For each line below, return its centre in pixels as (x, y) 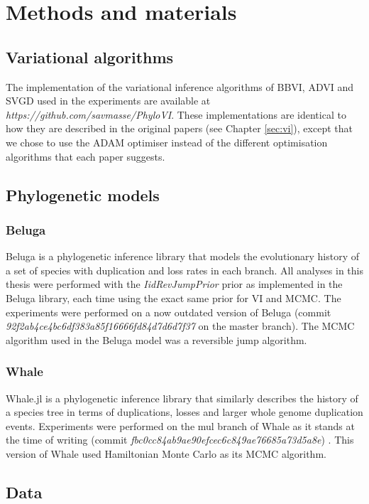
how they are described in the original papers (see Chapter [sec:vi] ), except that (179, 128)
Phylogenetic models (83, 194)
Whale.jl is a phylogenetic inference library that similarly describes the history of (182, 398)
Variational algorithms (90, 57)
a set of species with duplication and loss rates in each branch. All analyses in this (184, 270)
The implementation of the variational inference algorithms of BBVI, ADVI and (180, 86)
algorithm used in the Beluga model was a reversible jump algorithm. (156, 339)
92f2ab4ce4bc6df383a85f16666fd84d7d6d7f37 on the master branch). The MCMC (180, 326)
